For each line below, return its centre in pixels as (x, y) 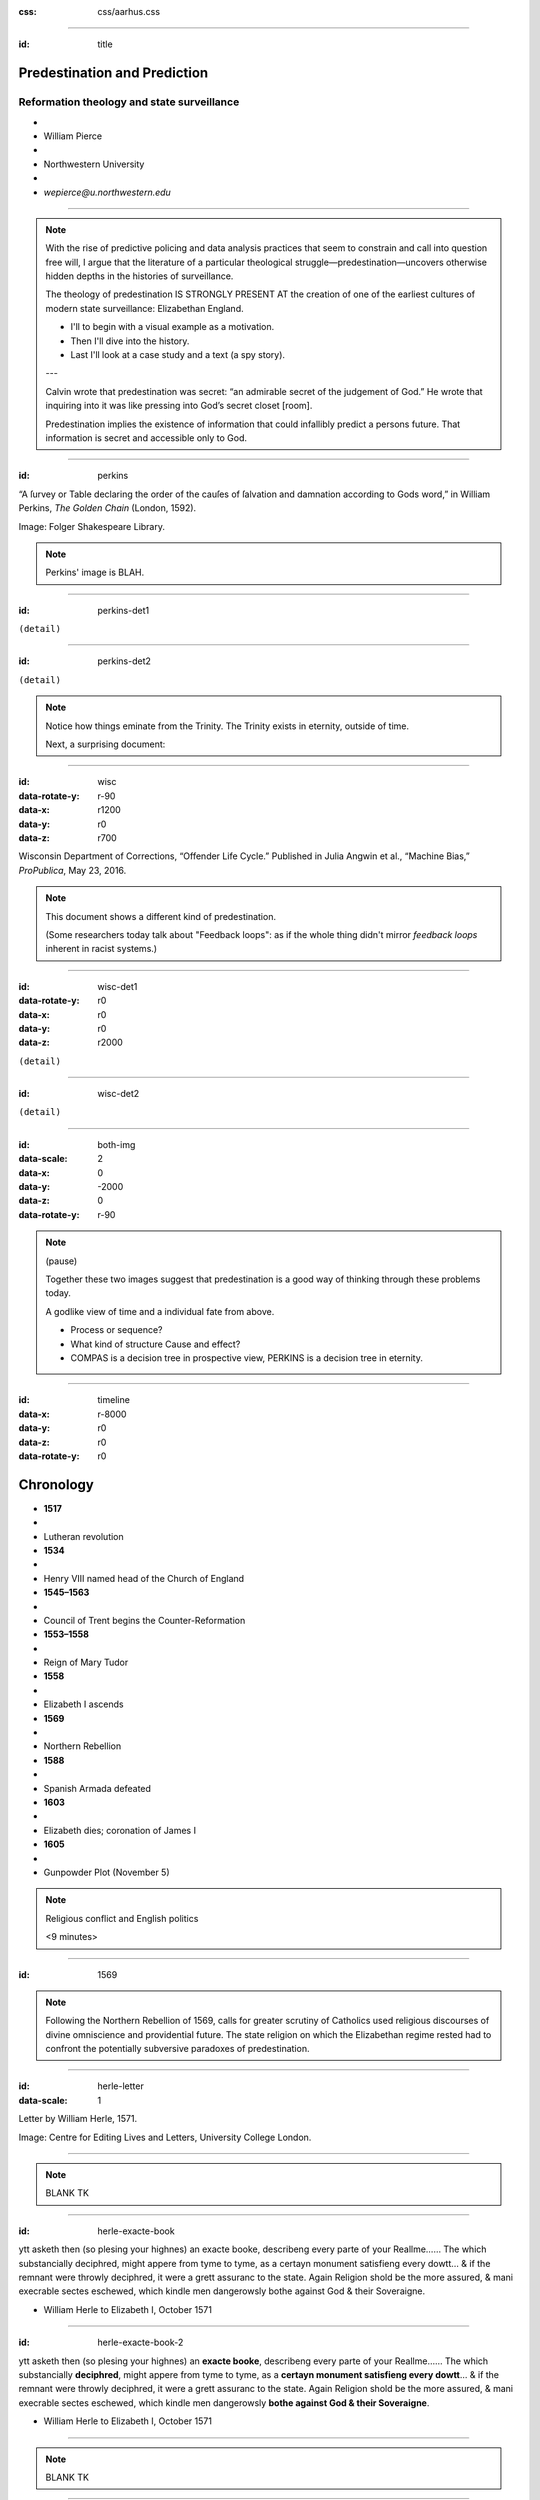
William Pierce (73, 136)
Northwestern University (94, 164)
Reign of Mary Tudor (86, 1662)
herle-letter (120, 2086)
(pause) (61, 1261)
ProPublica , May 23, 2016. (72, 870)
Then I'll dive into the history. (130, 341)
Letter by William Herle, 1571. (78, 2119)
